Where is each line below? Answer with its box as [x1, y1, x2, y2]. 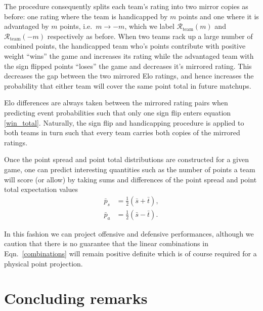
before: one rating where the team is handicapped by [4, 11, 168, 21]
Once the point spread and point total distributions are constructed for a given [4, 154, 249, 165]
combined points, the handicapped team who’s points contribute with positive [4, 41, 246, 51]
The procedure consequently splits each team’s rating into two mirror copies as [4, 1, 248, 11]
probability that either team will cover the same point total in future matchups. [4, 80, 251, 91]
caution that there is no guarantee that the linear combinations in [4, 238, 208, 249]
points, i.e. [60, 21, 93, 31]
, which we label [124, 21, 174, 31]
